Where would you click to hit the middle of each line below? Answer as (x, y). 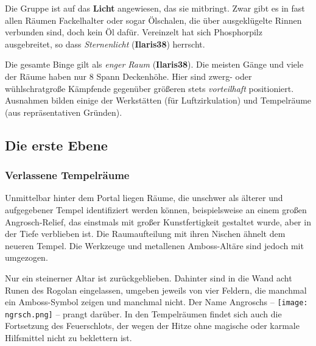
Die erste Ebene (56, 145)
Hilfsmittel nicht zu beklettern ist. (68, 337)
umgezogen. (26, 257)
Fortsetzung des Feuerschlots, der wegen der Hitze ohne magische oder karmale (152, 326)
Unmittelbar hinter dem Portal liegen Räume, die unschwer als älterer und (144, 198)
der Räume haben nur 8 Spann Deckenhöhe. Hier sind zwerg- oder (128, 76)
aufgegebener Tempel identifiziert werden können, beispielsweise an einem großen (156, 209)
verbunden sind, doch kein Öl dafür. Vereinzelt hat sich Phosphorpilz (134, 32)
